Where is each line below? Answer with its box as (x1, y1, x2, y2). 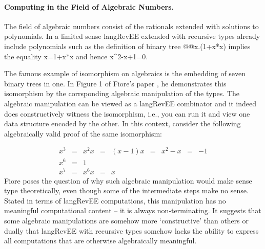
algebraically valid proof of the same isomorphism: (4, 128, 162, 139)
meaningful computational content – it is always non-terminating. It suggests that (4, 205, 261, 216)
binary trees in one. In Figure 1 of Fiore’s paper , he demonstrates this (4, 78, 227, 88)
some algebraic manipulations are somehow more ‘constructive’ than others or (4, 215, 249, 226)
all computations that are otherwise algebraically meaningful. (4, 235, 197, 246)
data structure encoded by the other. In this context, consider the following (4, 118, 241, 129)
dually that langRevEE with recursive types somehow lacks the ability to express (4, 225, 259, 236)
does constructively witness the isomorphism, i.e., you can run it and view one (4, 108, 250, 119)
